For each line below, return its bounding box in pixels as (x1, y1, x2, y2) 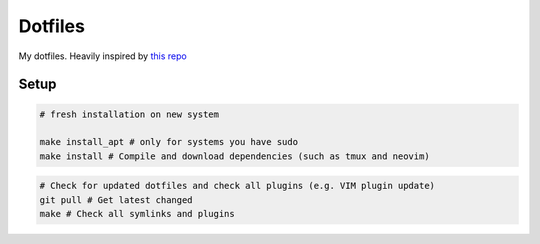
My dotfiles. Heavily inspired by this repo (18, 50, 187, 62)
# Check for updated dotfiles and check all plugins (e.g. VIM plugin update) (39, 180, 435, 192)
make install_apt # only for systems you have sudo (39, 136, 299, 148)
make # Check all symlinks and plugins (39, 208, 235, 220)
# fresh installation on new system (39, 108, 220, 120)
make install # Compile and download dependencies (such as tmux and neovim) (39, 150, 430, 162)
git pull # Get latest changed (39, 194, 194, 205)
